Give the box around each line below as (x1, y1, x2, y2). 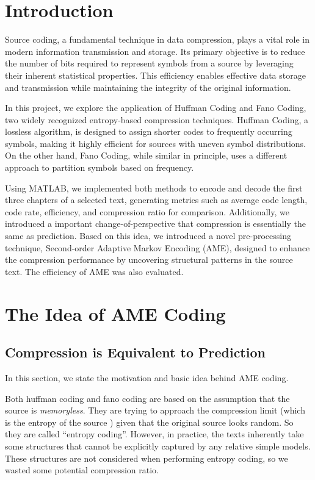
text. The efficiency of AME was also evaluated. (5, 265, 184, 278)
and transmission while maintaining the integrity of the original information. (5, 81, 291, 93)
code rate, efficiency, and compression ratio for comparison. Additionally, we (5, 205, 289, 218)
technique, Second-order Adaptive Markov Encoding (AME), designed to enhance (5, 241, 310, 254)
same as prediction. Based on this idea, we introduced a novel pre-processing (5, 229, 291, 242)
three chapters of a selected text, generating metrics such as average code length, (5, 193, 308, 206)
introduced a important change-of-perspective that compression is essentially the (5, 217, 306, 230)
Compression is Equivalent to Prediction (5, 343, 266, 362)
